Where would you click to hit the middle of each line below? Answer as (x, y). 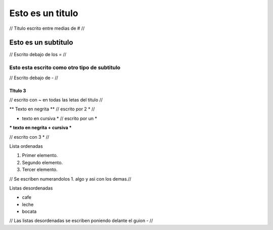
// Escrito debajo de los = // (38, 54)
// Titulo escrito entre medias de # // (47, 28)
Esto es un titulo (44, 13)
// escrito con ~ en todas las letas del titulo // (56, 100)
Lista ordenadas (26, 146)
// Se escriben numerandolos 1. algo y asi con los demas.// (70, 179)
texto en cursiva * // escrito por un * (60, 118)
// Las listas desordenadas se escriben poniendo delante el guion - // (81, 221)
